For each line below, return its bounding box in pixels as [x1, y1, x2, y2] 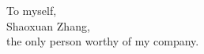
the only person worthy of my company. [6, 33, 199, 49]
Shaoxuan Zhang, [6, 17, 90, 34]
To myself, [6, 2, 57, 18]
